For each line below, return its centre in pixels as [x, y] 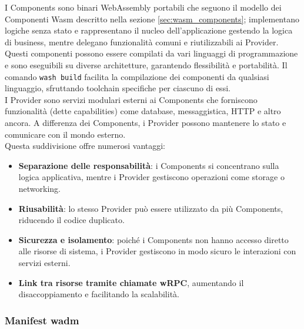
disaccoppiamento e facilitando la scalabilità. [99, 294]
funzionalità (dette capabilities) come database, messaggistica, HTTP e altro [143, 111]
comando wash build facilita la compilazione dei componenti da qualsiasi [137, 76]
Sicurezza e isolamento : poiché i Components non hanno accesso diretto [153, 239]
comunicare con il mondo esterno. [65, 134]
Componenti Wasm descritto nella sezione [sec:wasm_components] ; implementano [152, 19]
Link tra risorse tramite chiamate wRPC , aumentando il [131, 282]
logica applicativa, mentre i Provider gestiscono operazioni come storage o [151, 177]
